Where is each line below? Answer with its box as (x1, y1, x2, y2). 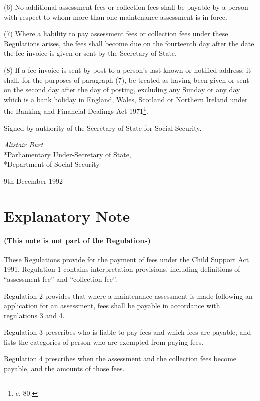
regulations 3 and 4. (4, 310, 65, 320)
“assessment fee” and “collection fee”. (4, 273, 117, 284)
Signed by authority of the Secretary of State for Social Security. (4, 122, 202, 133)
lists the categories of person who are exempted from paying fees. (4, 336, 204, 347)
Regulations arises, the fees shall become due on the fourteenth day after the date (4, 38, 254, 48)
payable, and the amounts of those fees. (4, 363, 125, 374)
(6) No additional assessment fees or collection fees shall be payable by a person (4, 2, 248, 12)
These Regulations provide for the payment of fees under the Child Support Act (4, 254, 249, 264)
